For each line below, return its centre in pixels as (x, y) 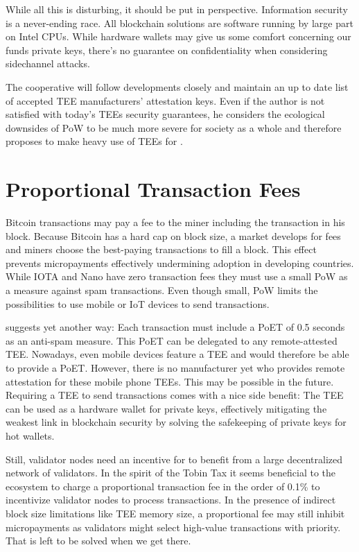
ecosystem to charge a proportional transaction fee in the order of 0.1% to (163, 486)
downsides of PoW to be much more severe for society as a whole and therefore (174, 127)
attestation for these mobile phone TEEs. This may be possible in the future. (170, 381)
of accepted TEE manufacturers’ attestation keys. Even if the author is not (165, 100)
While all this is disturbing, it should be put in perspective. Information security (177, 9)
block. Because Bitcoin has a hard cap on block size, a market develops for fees (173, 235)
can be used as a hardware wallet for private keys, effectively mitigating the (166, 408)
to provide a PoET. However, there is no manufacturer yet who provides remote (175, 368)
